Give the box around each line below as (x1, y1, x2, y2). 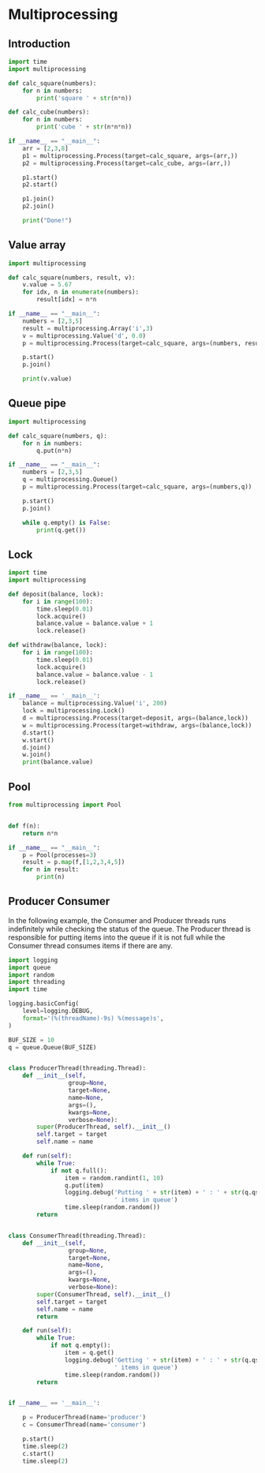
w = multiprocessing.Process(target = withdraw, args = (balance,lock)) (22, 721, 252, 729)
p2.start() (22, 181, 58, 189)
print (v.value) (22, 375, 73, 383)
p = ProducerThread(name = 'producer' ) (22, 1414, 147, 1422)
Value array (8, 238, 66, 252)
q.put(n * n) (36, 447, 73, 454)
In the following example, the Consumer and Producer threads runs (8, 915, 226, 925)
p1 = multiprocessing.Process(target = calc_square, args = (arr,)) (22, 151, 238, 159)
